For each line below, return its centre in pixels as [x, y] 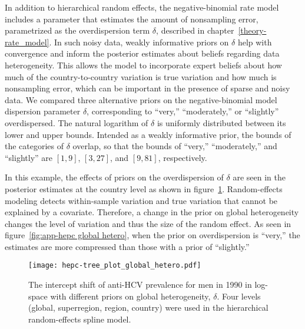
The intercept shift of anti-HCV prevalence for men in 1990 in [140, 284]
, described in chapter [195, 30]
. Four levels [239, 296]
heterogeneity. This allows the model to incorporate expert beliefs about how [143, 65]
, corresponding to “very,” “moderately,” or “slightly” [183, 111]
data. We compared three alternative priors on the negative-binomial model [141, 99]
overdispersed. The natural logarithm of [77, 122]
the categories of [34, 146]
